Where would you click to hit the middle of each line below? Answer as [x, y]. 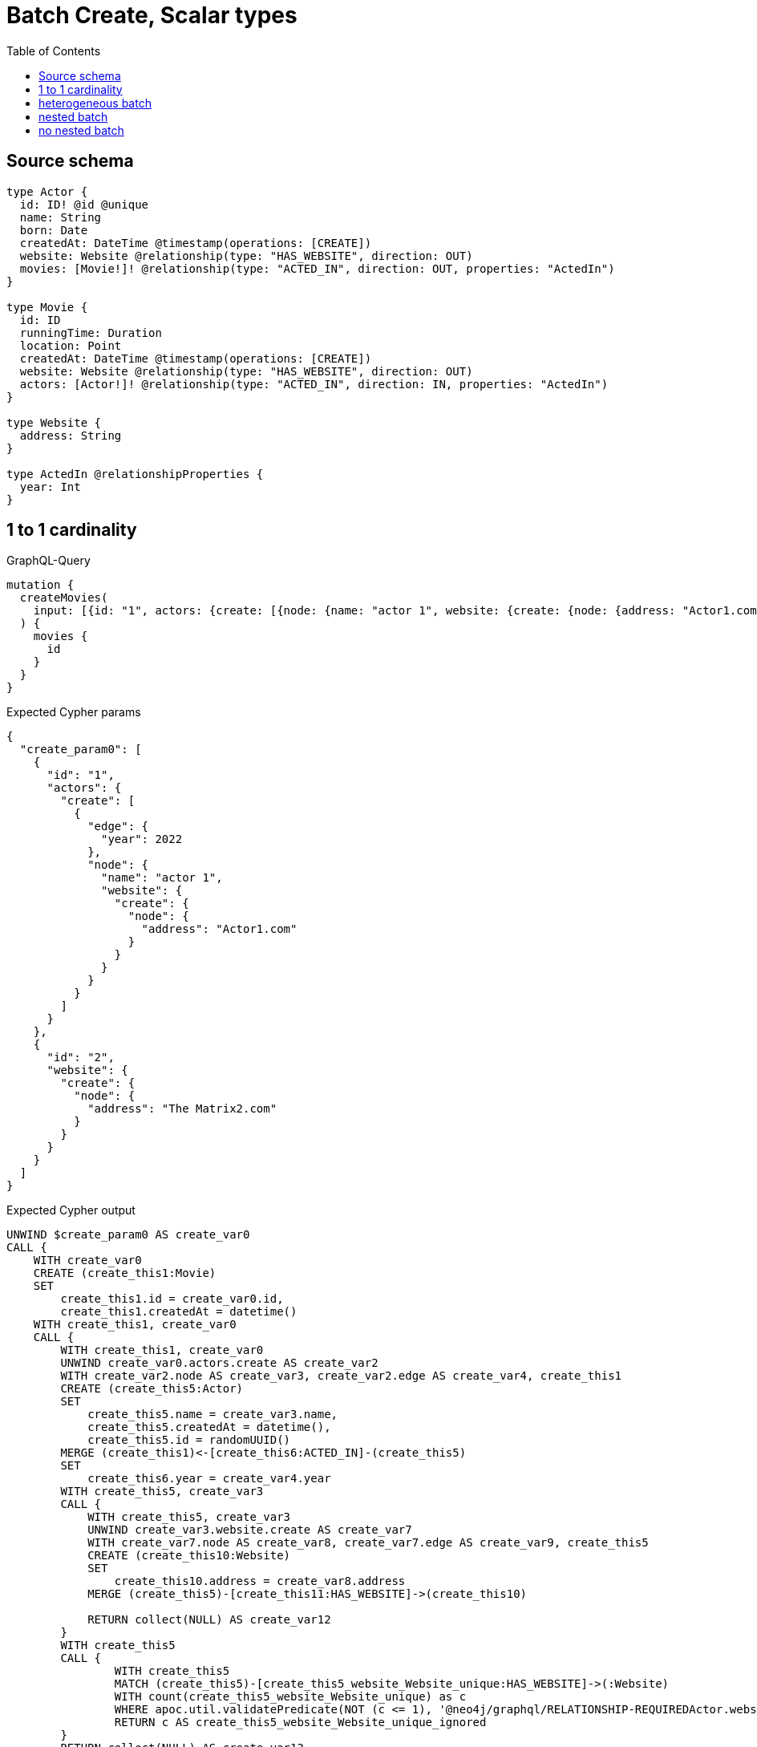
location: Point [71, 345]
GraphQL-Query [49, 561]
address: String [71, 435]
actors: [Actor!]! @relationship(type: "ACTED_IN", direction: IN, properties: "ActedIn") [314, 384]
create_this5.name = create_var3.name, [213, 1415]
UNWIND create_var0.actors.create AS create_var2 [219, 1363]
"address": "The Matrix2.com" [182, 1109]
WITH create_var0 [87, 1261]
